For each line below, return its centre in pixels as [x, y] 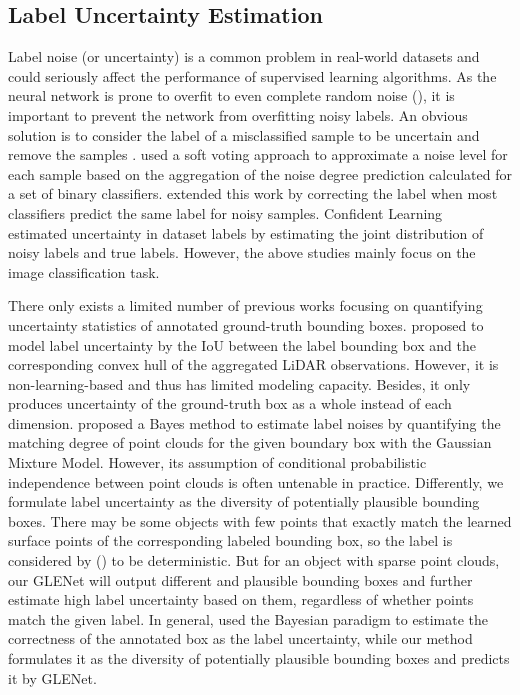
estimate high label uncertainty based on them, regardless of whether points [241, 599]
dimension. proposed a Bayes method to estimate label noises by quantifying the [254, 422]
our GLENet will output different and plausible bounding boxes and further [240, 579]
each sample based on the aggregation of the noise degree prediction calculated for [260, 173]
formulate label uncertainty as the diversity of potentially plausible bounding [244, 501]
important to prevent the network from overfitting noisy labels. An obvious [238, 114]
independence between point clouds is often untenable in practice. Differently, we [256, 481]
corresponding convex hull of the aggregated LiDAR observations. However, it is [253, 364]
